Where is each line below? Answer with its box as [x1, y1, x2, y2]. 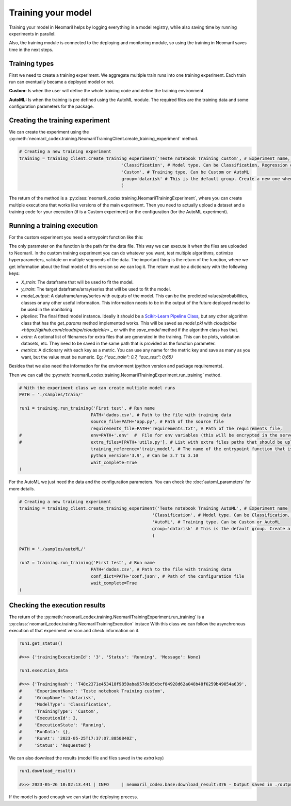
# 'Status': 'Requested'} [19, 742, 91, 748]
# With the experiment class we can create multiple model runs [19, 385, 176, 390]
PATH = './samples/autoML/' [19, 546, 86, 552]
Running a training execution [9, 221, 98, 230]
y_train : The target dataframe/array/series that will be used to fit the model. [21, 286, 171, 292]
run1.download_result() [19, 768, 76, 773]
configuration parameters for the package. [9, 103, 94, 109]
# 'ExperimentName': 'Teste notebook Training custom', [19, 688, 165, 694]
